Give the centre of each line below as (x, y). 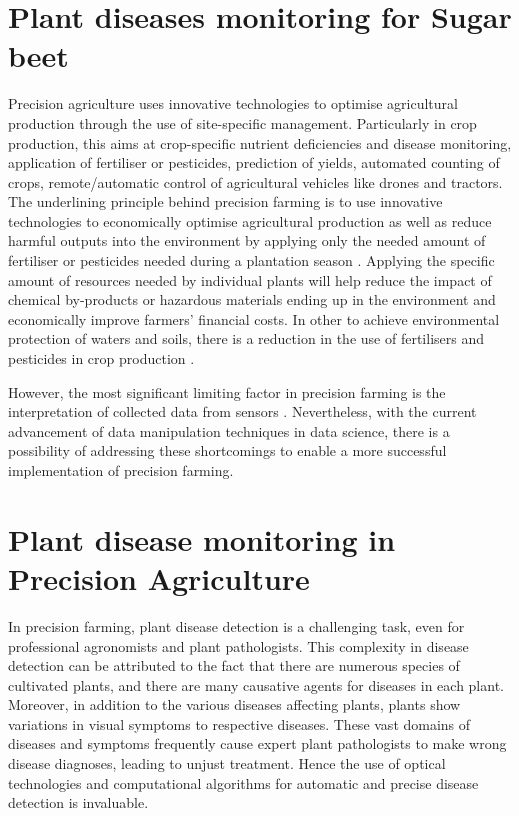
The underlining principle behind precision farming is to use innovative (225, 201)
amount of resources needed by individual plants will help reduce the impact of (250, 279)
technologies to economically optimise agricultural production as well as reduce (250, 220)
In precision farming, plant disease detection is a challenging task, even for (236, 625)
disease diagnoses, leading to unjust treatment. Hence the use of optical (227, 763)
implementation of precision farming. (121, 470)
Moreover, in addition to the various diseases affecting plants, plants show (234, 704)
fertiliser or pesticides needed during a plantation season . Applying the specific (251, 260)
